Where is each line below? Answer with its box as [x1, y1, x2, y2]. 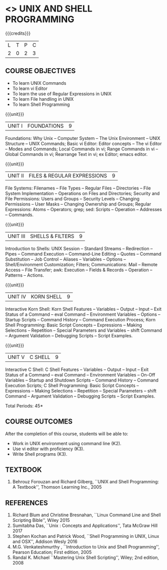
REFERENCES [5, 498, 48, 507]
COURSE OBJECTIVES [5, 67, 76, 75]
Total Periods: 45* [5, 403, 43, 409]
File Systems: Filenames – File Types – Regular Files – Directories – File [5, 185, 151, 191]
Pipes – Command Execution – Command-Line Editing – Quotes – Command [5, 251, 161, 257]
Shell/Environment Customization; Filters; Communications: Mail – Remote [5, 261, 157, 267]
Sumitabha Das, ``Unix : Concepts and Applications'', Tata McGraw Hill [12, 522, 158, 529]
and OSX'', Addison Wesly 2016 [12, 538, 77, 544]
